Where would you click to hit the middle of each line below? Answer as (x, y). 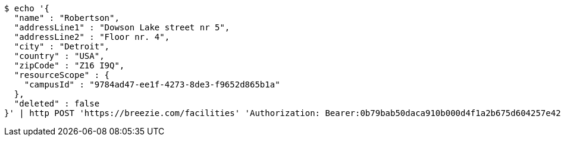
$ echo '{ (27, 8)
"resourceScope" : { (62, 75)
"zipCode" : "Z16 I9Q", (69, 65)
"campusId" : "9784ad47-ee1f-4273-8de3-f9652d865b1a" (152, 84)
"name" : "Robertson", (67, 18)
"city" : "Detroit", (62, 46)
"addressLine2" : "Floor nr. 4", (92, 37)
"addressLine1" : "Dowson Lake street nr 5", (122, 27)
